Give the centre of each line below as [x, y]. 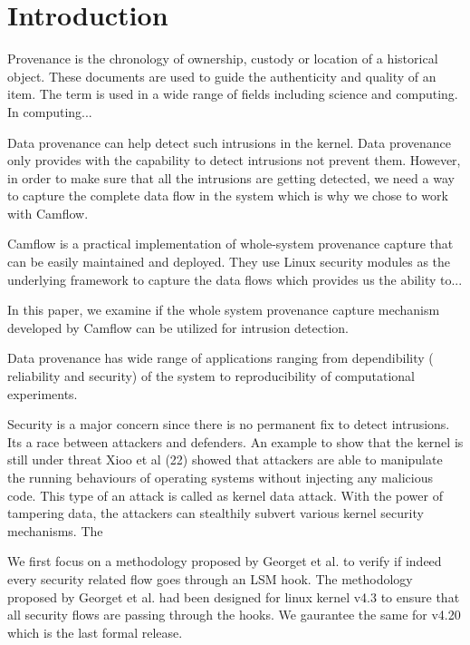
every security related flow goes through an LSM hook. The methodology [210, 578]
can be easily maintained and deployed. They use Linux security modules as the [229, 262]
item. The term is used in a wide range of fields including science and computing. [233, 94]
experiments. [43, 393]
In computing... [50, 111]
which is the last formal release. [95, 632]
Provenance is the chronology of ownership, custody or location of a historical [223, 59]
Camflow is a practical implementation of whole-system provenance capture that [230, 244]
